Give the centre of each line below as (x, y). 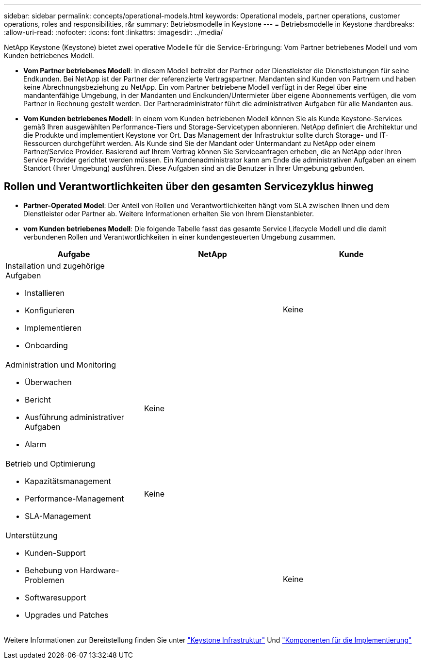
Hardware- (99, 570)
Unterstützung (32, 535)
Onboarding (46, 345)
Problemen (45, 580)
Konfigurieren (50, 310)
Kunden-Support (55, 553)
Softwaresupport (56, 597)
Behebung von (51, 570)
